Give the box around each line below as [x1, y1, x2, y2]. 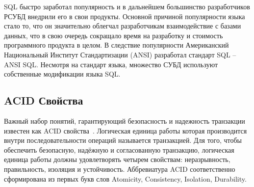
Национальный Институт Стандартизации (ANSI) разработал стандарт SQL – [4, 49, 236, 59]
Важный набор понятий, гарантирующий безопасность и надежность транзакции [4, 115, 245, 126]
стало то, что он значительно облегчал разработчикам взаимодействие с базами [4, 21, 241, 31]
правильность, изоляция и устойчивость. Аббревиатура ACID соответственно [4, 163, 235, 174]
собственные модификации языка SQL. [4, 69, 121, 79]
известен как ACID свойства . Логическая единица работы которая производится [4, 125, 247, 135]
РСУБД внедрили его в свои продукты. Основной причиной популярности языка [4, 11, 245, 21]
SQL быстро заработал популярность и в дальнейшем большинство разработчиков [4, 1, 250, 11]
